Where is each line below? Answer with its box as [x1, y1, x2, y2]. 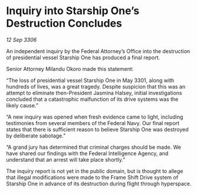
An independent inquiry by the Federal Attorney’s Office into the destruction [6, 47, 191, 54]
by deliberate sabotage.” [6, 132, 66, 139]
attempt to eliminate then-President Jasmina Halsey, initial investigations [6, 89, 183, 96]
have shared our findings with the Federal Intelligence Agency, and [6, 149, 169, 157]
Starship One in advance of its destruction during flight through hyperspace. [6, 180, 192, 187]
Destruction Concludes [6, 17, 123, 30]
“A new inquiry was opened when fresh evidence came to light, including [6, 113, 183, 120]
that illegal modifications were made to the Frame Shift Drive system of [6, 174, 179, 181]
